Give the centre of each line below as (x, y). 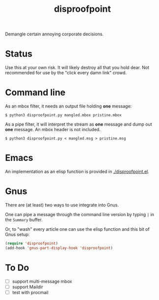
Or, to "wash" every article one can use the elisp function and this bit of (77, 229)
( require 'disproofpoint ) (31, 243)
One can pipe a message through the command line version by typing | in (80, 214)
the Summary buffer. (24, 219)
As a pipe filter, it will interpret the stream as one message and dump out (79, 124)
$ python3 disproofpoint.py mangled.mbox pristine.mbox (63, 115)
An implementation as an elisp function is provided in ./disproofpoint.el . (77, 171)
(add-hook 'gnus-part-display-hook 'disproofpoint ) (59, 248)
